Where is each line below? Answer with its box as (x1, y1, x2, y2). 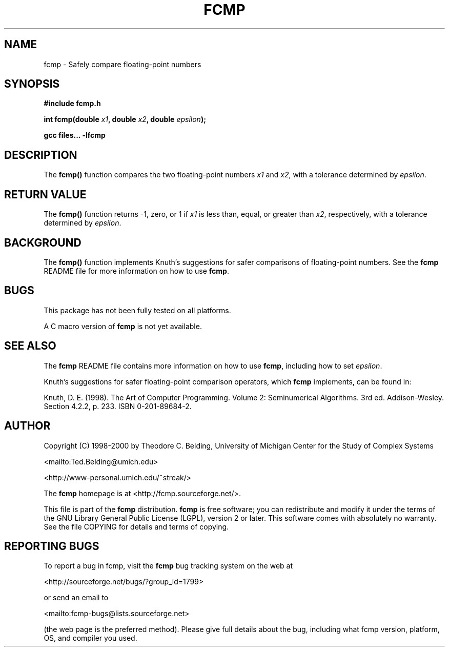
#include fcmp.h (44, 99, 101, 108)
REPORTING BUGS (4, 539, 99, 553)
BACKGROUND (4, 236, 81, 249)
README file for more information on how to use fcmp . (44, 266, 229, 275)
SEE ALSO (4, 339, 56, 353)
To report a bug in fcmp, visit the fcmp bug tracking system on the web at (44, 561, 293, 571)
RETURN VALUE (4, 188, 87, 201)
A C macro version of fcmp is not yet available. (44, 321, 202, 331)
